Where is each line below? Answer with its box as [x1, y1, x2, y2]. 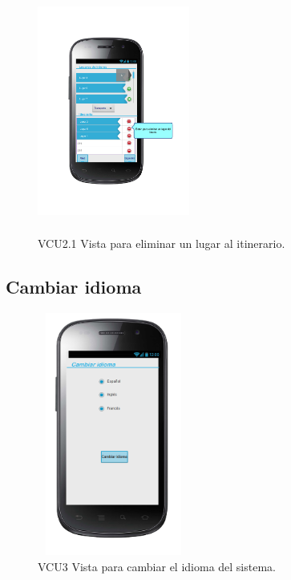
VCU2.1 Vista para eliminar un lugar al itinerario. [38, 234, 285, 251]
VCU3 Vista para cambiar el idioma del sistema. [38, 558, 276, 574]
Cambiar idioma [6, 274, 142, 298]
